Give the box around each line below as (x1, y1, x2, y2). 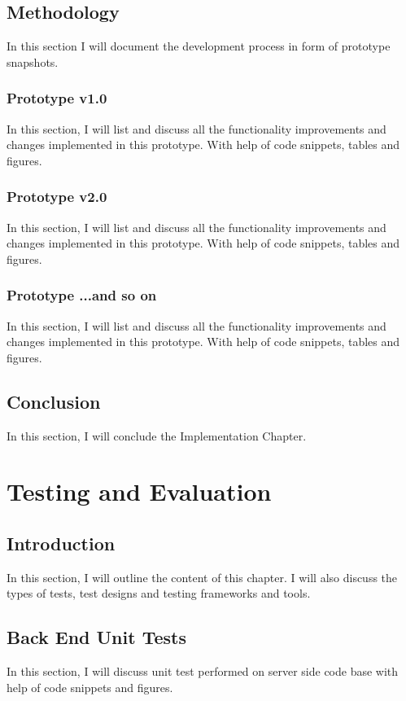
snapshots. (7, 53, 59, 70)
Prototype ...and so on (7, 285, 157, 305)
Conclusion (7, 388, 101, 414)
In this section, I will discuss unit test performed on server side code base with (7, 663, 399, 680)
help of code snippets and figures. (7, 678, 173, 695)
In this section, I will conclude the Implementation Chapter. (7, 427, 307, 444)
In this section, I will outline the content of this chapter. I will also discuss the (7, 568, 398, 585)
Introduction (7, 530, 116, 555)
